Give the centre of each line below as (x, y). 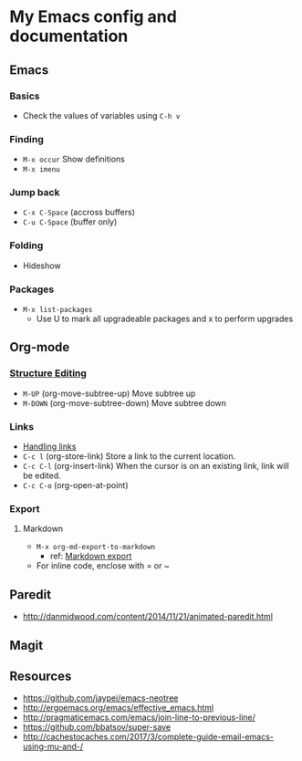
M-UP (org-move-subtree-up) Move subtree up (109, 393)
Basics (25, 96)
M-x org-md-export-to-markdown (96, 547)
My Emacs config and (94, 17)
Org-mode (40, 347)
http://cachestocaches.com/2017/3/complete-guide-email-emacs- (148, 737)
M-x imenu (42, 170)
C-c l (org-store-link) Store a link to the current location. (129, 456)
